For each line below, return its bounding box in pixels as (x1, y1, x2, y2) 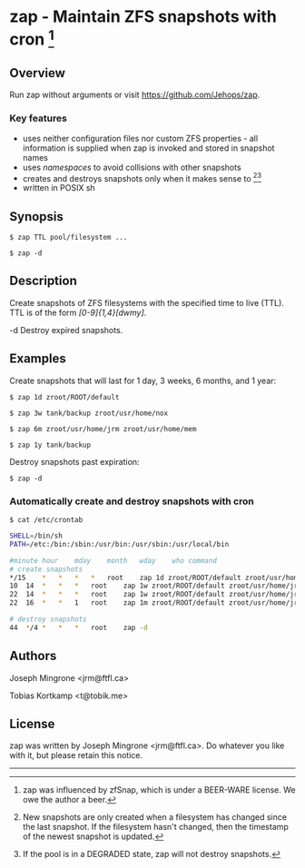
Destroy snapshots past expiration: (9, 456, 140, 467)
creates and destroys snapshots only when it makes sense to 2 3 (22, 171, 261, 183)
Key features (9, 112, 68, 124)
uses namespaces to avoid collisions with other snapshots (22, 162, 242, 173)
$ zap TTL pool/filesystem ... (9, 233, 128, 242)
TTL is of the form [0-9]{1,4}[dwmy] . (9, 307, 147, 318)
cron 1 (9, 25, 54, 50)
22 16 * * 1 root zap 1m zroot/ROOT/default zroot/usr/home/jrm (9, 598, 302, 607)
